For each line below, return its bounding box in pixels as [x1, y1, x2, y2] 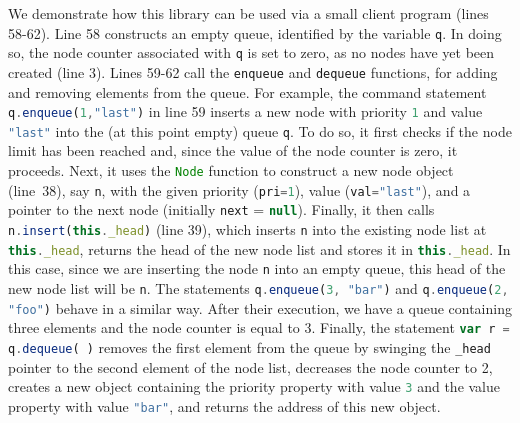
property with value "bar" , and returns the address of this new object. [8, 395, 441, 416]
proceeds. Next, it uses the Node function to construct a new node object [8, 160, 454, 181]
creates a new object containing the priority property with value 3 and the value [8, 376, 501, 397]
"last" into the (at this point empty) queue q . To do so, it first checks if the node [8, 120, 512, 141]
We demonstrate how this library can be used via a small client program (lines [8, 3, 489, 23]
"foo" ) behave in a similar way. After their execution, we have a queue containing [8, 297, 512, 318]
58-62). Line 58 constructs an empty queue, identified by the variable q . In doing [8, 22, 502, 43]
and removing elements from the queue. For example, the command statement [8, 81, 487, 102]
